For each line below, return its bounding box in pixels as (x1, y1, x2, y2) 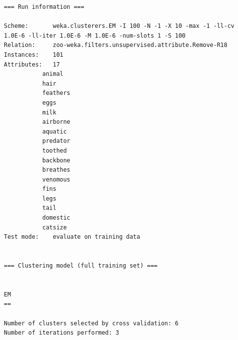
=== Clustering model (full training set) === (4, 262, 158, 270)
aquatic (42, 128, 67, 135)
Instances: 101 (4, 51, 63, 58)
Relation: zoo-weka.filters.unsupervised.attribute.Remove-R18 (4, 42, 228, 49)
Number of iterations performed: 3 (4, 329, 119, 337)
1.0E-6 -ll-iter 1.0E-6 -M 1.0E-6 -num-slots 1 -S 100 (4, 32, 186, 39)
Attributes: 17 (4, 61, 60, 68)
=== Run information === (4, 3, 84, 10)
